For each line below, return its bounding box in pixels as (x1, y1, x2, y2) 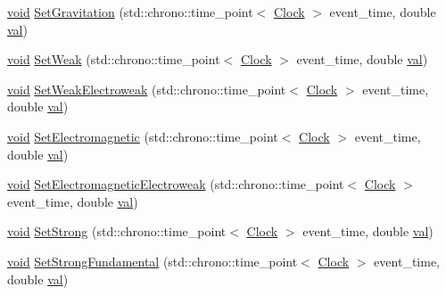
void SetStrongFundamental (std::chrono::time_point (7, 251, 298, 270)
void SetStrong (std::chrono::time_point (7, 222, 227, 241)
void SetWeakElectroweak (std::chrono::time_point (7, 79, 286, 98)
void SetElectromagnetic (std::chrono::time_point (7, 127, 278, 145)
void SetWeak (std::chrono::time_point (7, 50, 220, 69)
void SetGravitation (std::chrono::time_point (7, 3, 253, 20)
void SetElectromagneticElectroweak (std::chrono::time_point (7, 175, 344, 193)
